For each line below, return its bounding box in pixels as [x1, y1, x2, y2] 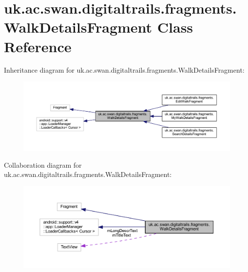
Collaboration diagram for [4, 159, 82, 170]
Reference [4, 36, 72, 56]
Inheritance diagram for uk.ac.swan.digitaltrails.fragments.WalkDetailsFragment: [4, 64, 245, 75]
